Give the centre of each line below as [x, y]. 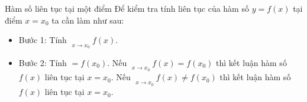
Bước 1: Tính [43, 40]
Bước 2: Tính [43, 62]
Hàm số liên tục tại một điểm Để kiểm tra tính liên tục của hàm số [127, 8]
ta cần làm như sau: [88, 20]
